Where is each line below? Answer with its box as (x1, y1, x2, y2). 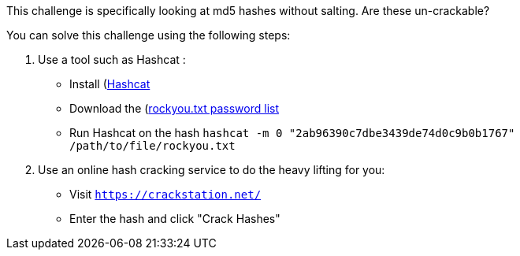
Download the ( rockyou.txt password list (69, 102, 280, 115)
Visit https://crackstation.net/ (69, 187, 262, 201)
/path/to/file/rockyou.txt (69, 139, 236, 152)
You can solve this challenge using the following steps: (6, 28, 291, 42)
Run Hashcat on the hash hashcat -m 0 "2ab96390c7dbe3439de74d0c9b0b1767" (69, 126, 515, 139)
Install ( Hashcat (69, 77, 150, 91)
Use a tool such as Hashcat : (38, 53, 186, 66)
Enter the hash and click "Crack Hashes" (69, 212, 280, 225)
